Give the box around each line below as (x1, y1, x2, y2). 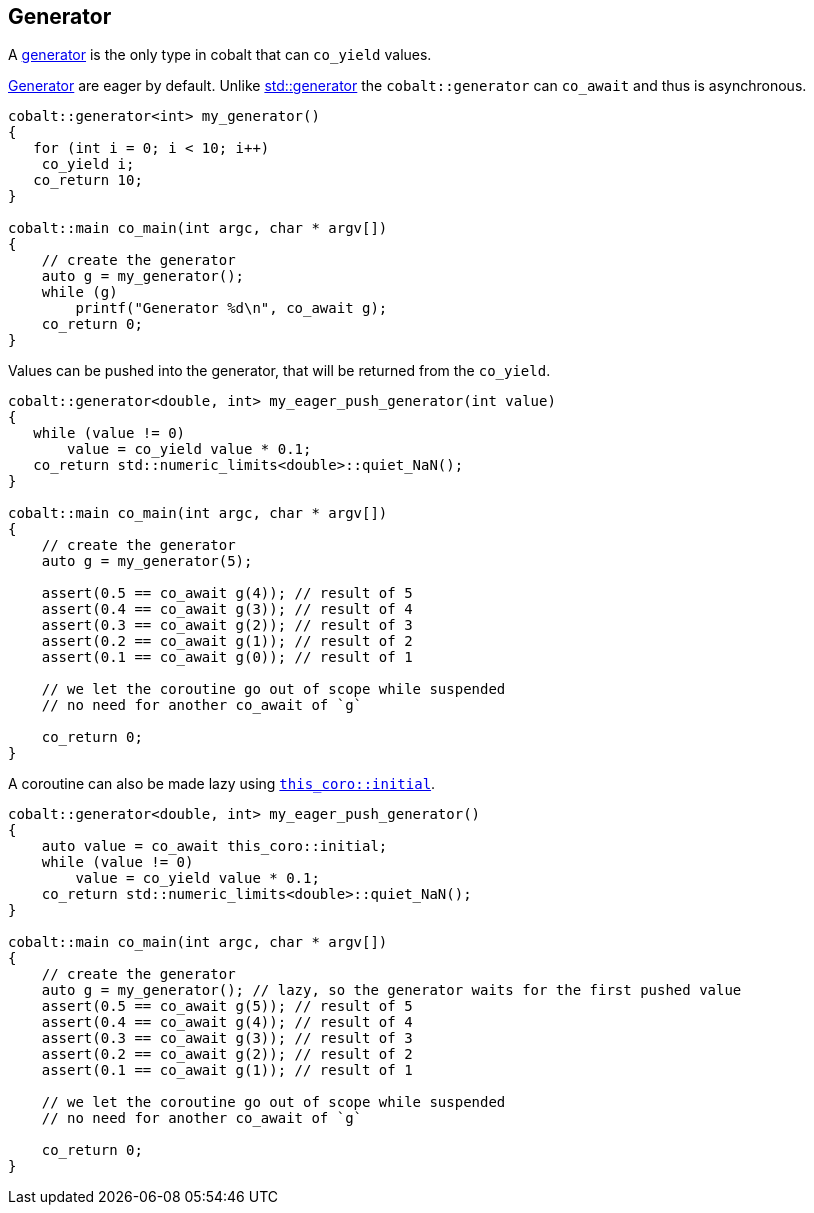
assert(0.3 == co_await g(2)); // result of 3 (41, 617, 413, 634)
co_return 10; (33, 172, 143, 189)
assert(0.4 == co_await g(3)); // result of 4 (41, 601, 413, 618)
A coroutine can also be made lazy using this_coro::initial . (8, 775, 436, 793)
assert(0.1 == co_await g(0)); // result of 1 (41, 649, 413, 666)
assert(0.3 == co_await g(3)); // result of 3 (41, 1030, 413, 1047)
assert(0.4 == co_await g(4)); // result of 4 (41, 1014, 413, 1031)
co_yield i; (41, 156, 135, 173)
